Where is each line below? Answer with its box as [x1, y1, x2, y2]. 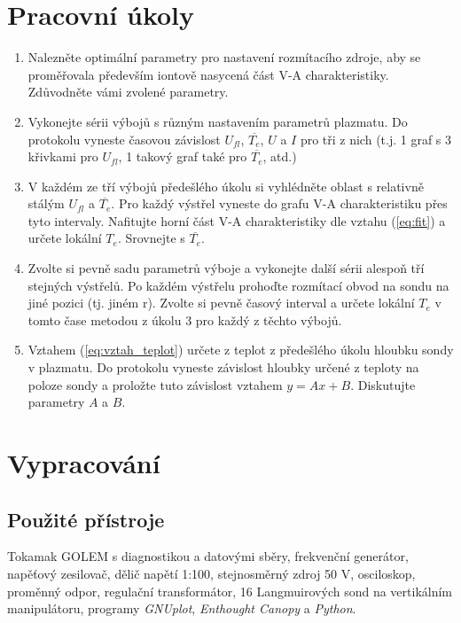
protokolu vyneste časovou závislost [27, 129, 221, 148]
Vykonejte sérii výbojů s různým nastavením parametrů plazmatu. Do [27, 112, 408, 130]
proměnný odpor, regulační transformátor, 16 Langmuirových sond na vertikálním [7, 581, 453, 600]
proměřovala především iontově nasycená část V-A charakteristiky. [27, 65, 389, 83]
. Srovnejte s [117, 229, 185, 247]
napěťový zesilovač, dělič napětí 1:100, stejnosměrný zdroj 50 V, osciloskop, [7, 564, 416, 582]
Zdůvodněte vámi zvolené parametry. [27, 82, 229, 101]
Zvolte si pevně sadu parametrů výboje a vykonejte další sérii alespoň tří [27, 259, 425, 277]
